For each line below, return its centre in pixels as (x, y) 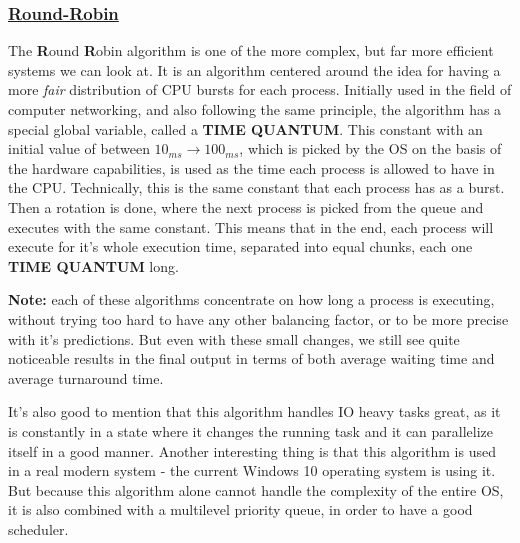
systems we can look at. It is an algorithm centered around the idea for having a (254, 69)
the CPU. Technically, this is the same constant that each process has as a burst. (256, 187)
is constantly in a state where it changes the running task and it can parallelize (251, 430)
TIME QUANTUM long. (93, 265)
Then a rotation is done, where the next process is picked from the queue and (246, 206)
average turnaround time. (86, 377)
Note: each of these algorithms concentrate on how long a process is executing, (251, 299)
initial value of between (79, 148)
